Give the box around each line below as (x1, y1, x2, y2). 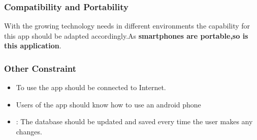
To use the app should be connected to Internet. (16, 82, 166, 93)
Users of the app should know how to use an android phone (16, 99, 201, 109)
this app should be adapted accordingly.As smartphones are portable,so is (4, 30, 248, 41)
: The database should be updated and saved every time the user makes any (16, 116, 253, 127)
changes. (16, 126, 42, 136)
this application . (4, 40, 61, 51)
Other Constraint (4, 62, 77, 74)
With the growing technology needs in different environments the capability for (4, 20, 250, 31)
